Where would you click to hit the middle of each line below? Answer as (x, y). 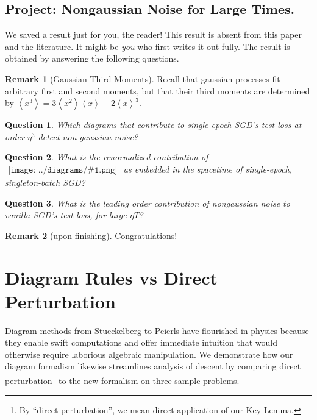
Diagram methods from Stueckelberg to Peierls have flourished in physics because (157, 330)
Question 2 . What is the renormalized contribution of (107, 157)
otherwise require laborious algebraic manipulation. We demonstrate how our (149, 354)
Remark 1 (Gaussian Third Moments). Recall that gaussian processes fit (143, 78)
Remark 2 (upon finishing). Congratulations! (91, 235)
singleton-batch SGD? (45, 182)
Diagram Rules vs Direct (112, 277)
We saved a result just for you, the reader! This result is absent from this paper (153, 34)
